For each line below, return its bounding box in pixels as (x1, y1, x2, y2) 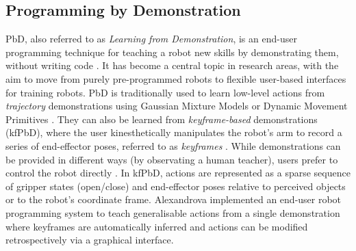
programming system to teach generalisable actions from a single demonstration (5, 205, 340, 220)
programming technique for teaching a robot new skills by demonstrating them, (5, 44, 339, 59)
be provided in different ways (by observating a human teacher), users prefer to (5, 152, 338, 166)
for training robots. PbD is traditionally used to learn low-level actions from (5, 85, 325, 99)
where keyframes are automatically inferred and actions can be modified (5, 219, 308, 233)
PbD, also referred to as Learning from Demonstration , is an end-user (5, 31, 297, 46)
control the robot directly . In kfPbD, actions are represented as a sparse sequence (5, 166, 351, 180)
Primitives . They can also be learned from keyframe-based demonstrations (5, 111, 318, 126)
